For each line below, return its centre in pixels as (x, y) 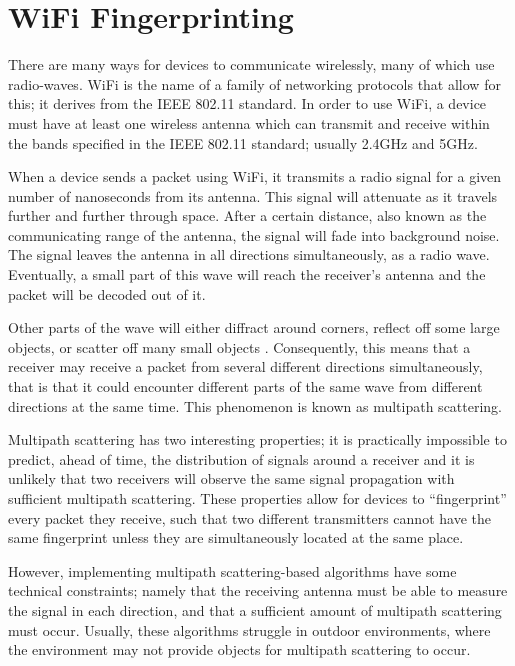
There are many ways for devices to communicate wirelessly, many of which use (251, 64)
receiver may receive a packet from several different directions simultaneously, (245, 366)
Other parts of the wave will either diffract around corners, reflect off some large (254, 327)
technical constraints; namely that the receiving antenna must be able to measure (258, 590)
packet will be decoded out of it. (107, 293)
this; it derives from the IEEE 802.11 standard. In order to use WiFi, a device (247, 103)
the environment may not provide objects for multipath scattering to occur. (239, 649)
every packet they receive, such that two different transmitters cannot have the (249, 517)
